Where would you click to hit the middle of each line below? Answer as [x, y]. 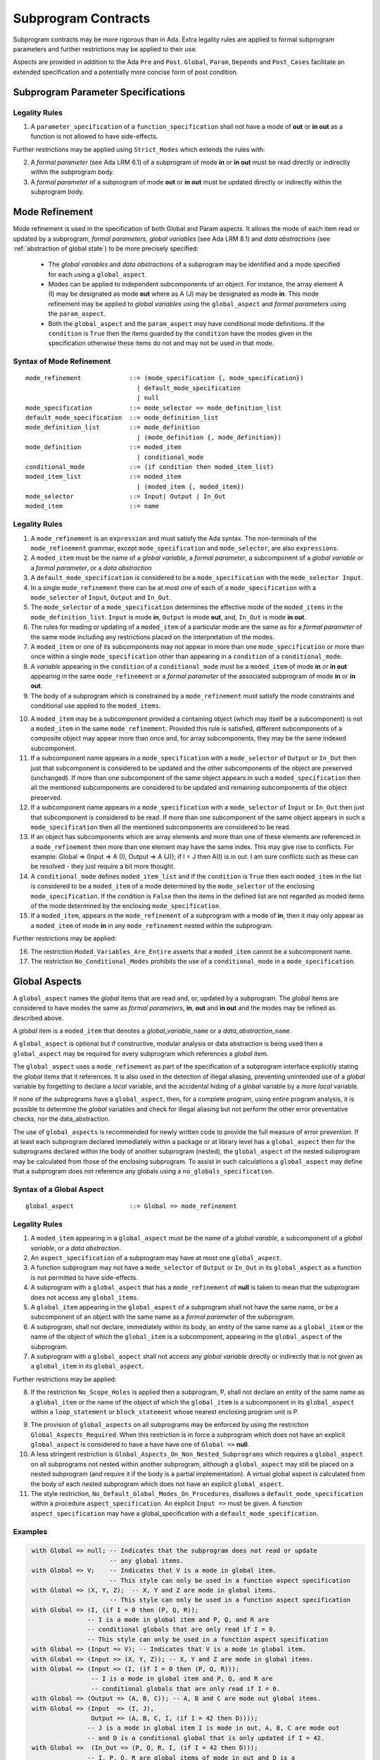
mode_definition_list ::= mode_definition [113, 427]
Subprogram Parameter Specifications [99, 92]
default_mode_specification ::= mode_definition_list [122, 417]
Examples [30, 1531]
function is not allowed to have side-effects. [94, 137]
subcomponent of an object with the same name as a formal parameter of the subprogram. [163, 1317]
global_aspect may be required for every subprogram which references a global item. [141, 1053]
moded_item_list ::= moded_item [104, 477]
